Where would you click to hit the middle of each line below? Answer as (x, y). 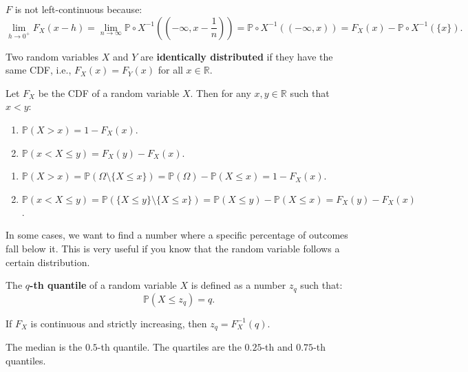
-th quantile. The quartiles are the (169, 347)
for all (170, 70)
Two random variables (52, 56)
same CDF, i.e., (39, 70)
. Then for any (221, 92)
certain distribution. (48, 262)
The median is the (44, 347)
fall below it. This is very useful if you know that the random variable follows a (173, 248)
